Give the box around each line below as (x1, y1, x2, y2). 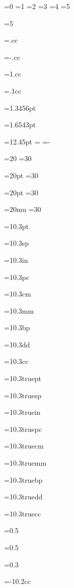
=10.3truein (4, 407, 41, 417)
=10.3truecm (4, 440, 44, 451)
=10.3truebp (4, 474, 43, 485)
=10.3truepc (4, 423, 42, 434)
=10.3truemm (4, 458, 47, 468)
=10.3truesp (4, 390, 42, 400)
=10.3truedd (4, 491, 43, 502)
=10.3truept (4, 373, 41, 384)
